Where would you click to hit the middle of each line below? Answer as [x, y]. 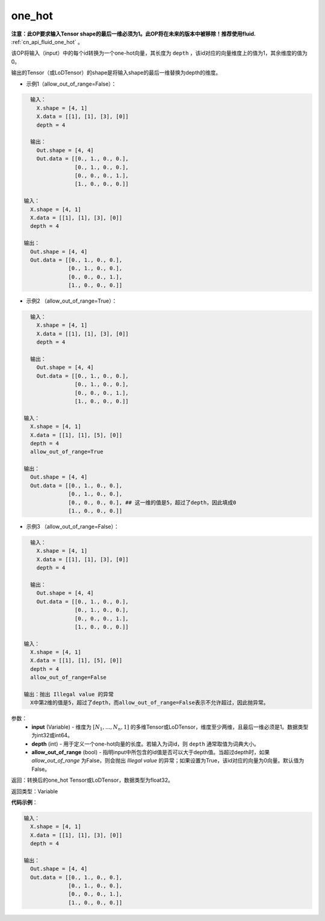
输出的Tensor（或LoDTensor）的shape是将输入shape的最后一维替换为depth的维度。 [116, 73]
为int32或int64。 [52, 735]
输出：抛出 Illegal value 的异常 [69, 694]
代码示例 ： [24, 802]
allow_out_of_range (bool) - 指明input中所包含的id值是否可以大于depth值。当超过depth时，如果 [151, 752]
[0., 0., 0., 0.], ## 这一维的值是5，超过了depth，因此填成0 [152, 502]
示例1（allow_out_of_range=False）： [71, 84]
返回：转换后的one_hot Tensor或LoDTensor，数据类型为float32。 [92, 780]
